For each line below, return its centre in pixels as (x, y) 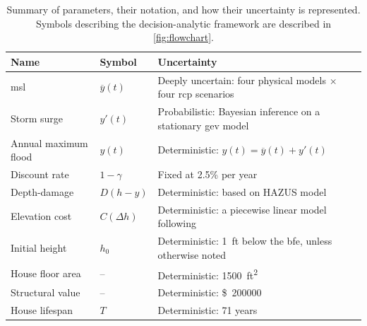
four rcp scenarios (196, 94)
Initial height (39, 247)
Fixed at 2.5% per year (207, 174)
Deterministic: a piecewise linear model (242, 209)
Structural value (46, 292)
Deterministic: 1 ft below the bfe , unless (245, 241)
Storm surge (37, 118)
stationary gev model (203, 125)
